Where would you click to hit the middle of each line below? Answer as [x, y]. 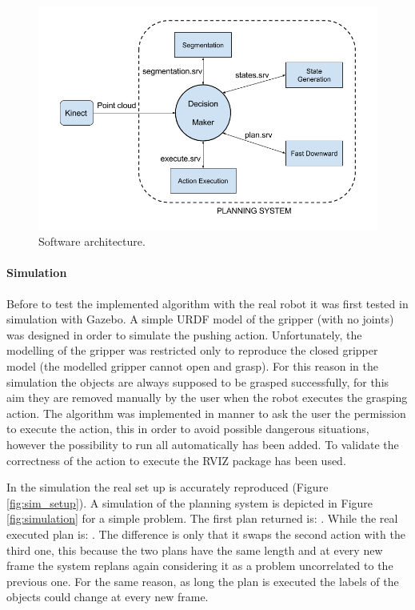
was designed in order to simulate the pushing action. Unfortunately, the [184, 334]
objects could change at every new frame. [108, 597]
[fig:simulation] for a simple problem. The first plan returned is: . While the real [202, 518]
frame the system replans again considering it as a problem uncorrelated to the [200, 566]
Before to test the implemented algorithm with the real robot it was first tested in [207, 303]
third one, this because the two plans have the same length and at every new [195, 550]
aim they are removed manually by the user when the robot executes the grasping [207, 397]
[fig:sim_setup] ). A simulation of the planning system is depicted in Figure [190, 502]
